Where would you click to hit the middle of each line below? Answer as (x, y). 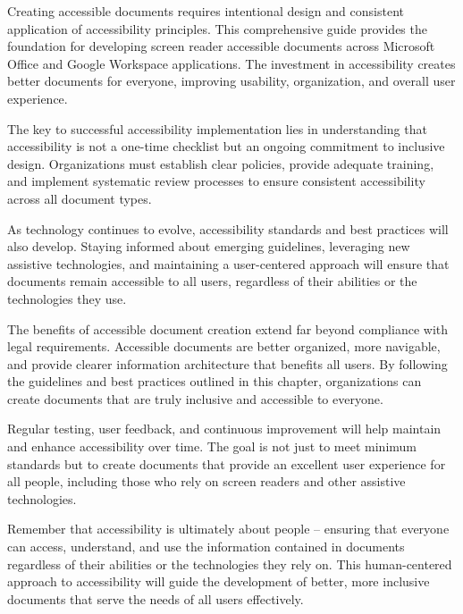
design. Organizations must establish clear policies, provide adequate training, (221, 163)
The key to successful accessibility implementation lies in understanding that (217, 128)
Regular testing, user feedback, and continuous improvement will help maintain (224, 429)
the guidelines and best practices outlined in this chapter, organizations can (215, 381)
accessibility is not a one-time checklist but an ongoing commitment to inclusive (226, 146)
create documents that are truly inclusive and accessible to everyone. (195, 398)
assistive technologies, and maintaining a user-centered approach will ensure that (228, 263)
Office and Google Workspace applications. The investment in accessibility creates (231, 63)
